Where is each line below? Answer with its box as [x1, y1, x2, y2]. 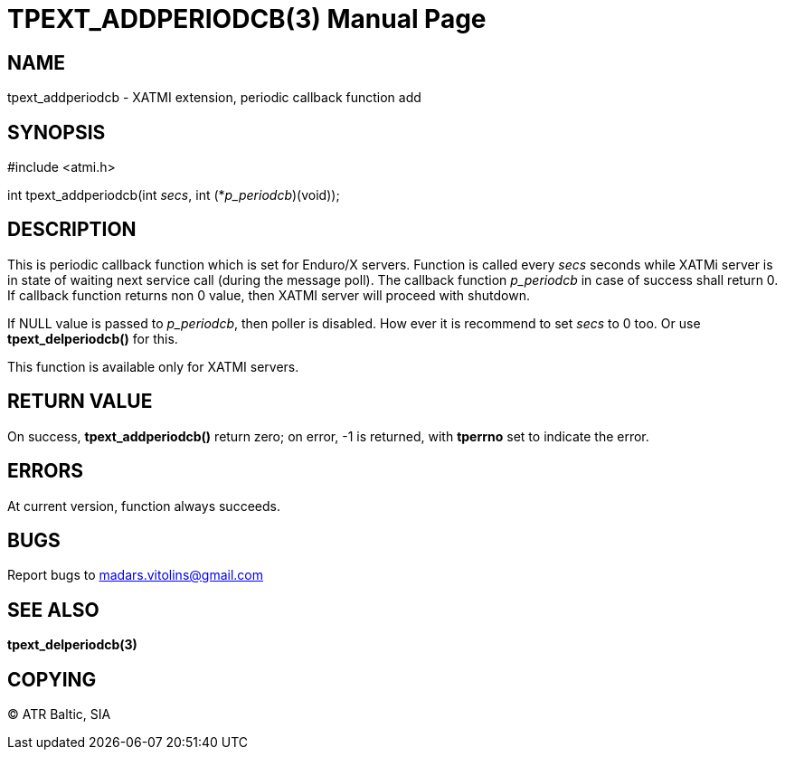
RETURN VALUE [7, 390, 153, 413]
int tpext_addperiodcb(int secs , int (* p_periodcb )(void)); [7, 187, 340, 203]
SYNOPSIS [7, 120, 106, 144]
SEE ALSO [7, 598, 99, 621]
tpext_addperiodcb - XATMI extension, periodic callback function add [7, 90, 421, 106]
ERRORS [7, 459, 84, 483]
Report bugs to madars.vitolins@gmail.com [7, 567, 263, 583]
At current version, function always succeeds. [7, 497, 280, 514]
